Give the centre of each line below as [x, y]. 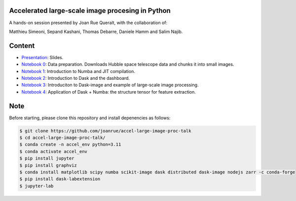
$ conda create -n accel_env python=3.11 [70, 145]
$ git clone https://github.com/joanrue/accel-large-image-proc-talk [105, 131]
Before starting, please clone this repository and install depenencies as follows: [90, 118]
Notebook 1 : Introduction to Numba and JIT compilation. [78, 71]
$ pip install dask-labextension [60, 179]
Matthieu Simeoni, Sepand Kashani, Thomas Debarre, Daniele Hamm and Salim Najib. [96, 32]
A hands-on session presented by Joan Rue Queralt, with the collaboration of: [88, 23]
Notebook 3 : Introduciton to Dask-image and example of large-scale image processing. [110, 85]
